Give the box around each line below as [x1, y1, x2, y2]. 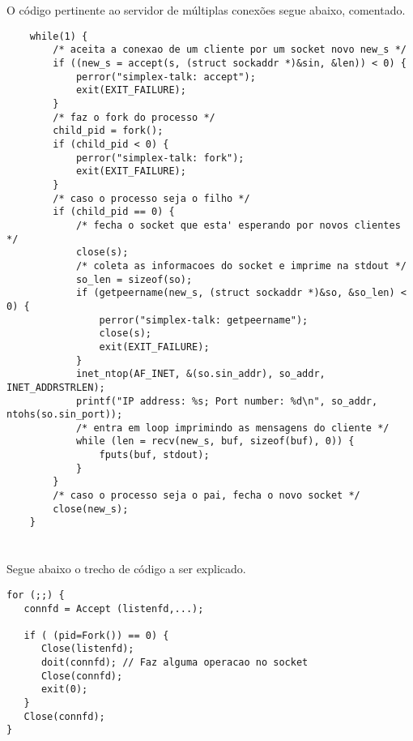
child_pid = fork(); [53, 125, 164, 137]
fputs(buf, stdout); [99, 449, 210, 461]
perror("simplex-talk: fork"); [75, 152, 245, 164]
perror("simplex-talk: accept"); [75, 71, 256, 83]
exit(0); [40, 683, 88, 696]
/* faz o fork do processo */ [53, 111, 215, 123]
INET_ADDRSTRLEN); [6, 381, 105, 393]
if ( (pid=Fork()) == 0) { [23, 629, 169, 641]
